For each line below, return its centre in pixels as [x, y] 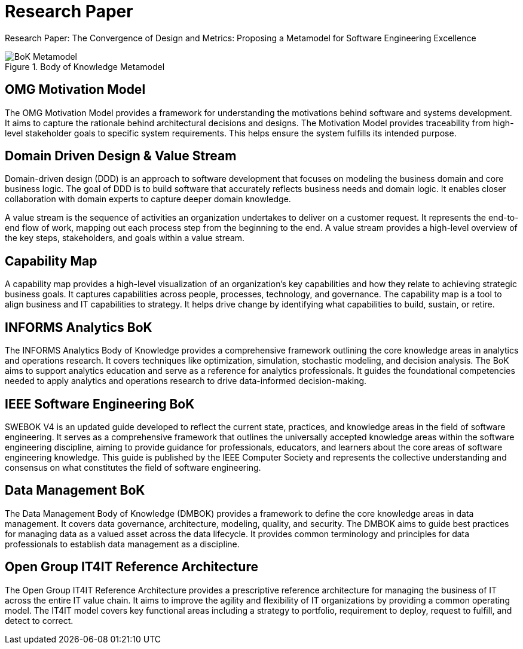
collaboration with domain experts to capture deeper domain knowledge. [148, 199]
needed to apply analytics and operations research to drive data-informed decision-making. [186, 381]
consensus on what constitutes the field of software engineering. [133, 467]
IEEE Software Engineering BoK [100, 404]
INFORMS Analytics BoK [79, 327]
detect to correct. [39, 620]
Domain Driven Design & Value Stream [121, 156]
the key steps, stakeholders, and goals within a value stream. [125, 238]
